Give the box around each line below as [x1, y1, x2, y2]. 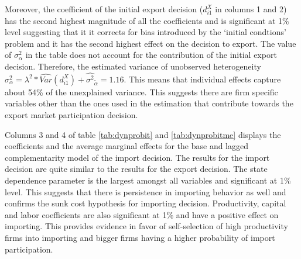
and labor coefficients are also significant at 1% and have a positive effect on [5, 208, 279, 220]
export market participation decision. [5, 109, 138, 121]
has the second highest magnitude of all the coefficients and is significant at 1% [5, 14, 289, 26]
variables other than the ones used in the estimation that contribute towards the [5, 97, 293, 109]
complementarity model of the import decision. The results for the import [5, 151, 270, 163]
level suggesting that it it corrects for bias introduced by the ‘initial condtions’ [5, 26, 286, 38]
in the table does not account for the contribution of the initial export [25, 49, 277, 61]
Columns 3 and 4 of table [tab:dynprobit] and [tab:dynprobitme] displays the [5, 128, 281, 140]
